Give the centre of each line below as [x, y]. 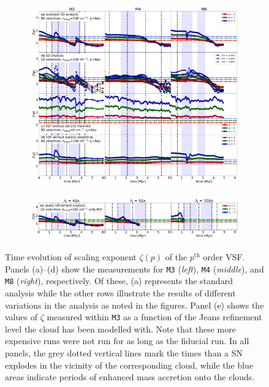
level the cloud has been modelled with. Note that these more [120, 329]
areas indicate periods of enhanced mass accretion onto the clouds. [130, 377]
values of [21, 317]
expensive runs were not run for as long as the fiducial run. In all [127, 341]
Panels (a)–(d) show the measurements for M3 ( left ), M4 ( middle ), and [134, 269]
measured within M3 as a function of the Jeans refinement [154, 317]
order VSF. [224, 257]
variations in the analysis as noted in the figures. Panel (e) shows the [134, 305]
